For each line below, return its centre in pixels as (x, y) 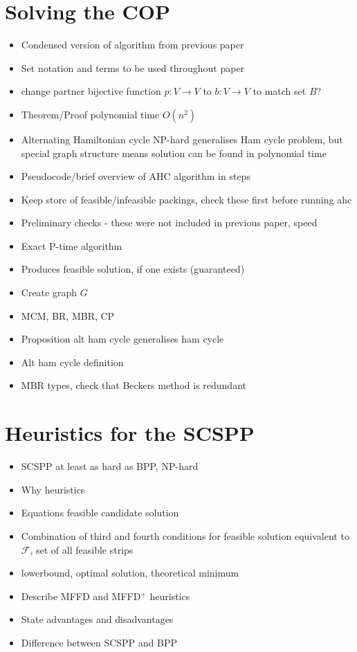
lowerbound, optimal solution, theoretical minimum (130, 573)
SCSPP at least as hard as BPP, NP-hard (110, 466)
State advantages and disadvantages (97, 619)
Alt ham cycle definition (72, 362)
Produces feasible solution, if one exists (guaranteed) (133, 269)
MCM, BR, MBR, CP (68, 315)
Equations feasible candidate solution (100, 513)
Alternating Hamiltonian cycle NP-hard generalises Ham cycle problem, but (182, 139)
